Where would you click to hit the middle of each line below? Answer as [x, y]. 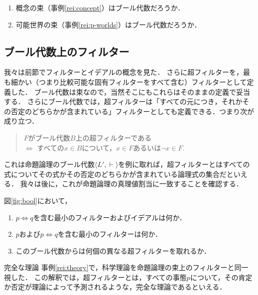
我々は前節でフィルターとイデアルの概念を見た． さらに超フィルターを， [124, 72]
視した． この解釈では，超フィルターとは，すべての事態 [95, 277]
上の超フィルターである [114, 137]
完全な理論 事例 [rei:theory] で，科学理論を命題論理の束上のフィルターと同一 [126, 267]
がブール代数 [49, 137]
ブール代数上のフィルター [67, 51]
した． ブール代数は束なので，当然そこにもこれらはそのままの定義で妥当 [130, 91]
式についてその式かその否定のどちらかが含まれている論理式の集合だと [119, 174]
